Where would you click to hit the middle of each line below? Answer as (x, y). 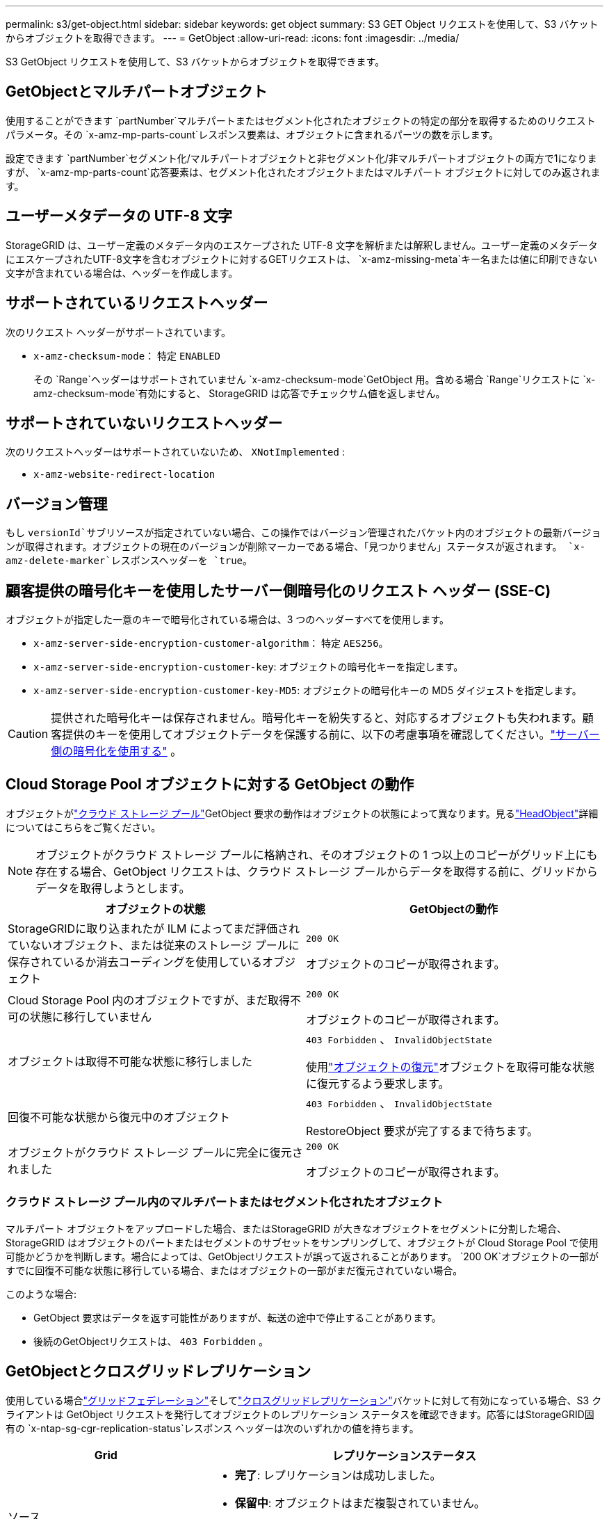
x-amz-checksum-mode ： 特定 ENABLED (127, 355)
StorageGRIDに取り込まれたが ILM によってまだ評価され (154, 928)
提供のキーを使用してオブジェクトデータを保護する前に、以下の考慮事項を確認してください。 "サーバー (331, 735)
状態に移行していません (91, 1017)
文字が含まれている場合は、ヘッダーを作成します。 (122, 273)
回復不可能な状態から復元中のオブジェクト (119, 1117)
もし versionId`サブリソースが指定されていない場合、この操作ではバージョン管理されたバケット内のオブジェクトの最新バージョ (303, 533)
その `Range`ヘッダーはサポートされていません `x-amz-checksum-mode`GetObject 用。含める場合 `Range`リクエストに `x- (315, 379)
